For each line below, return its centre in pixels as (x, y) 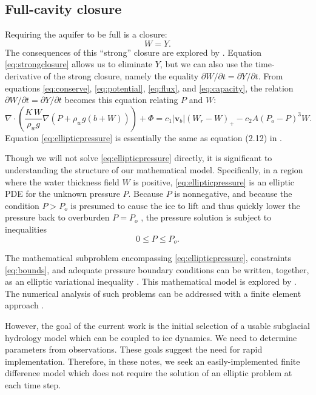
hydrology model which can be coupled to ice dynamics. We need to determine (151, 337)
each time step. (33, 384)
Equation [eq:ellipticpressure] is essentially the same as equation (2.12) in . (144, 137)
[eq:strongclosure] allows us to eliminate (79, 64)
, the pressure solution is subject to (206, 217)
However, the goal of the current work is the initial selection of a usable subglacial (157, 325)
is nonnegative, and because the (233, 194)
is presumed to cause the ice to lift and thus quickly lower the (185, 205)
